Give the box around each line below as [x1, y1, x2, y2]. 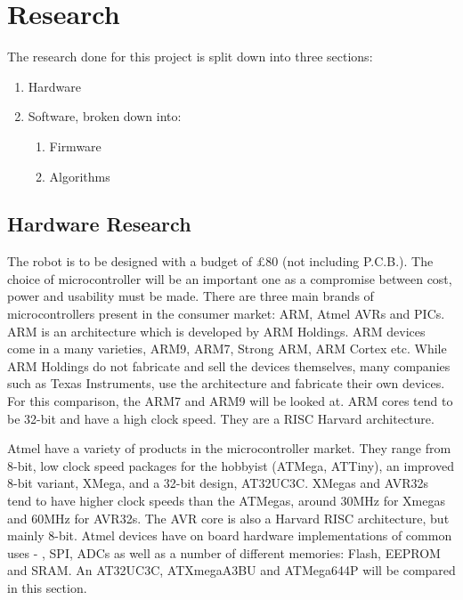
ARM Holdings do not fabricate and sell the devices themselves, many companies [7, 356, 451, 375]
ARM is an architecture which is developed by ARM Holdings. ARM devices [7, 321, 426, 340]
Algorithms [49, 166, 110, 185]
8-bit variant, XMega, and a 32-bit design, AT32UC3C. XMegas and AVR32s [7, 474, 428, 492]
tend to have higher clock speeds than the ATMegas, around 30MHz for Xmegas [7, 491, 445, 510]
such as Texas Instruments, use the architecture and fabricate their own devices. [7, 374, 445, 393]
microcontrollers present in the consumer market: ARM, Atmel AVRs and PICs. [7, 304, 445, 323]
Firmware [49, 136, 102, 155]
